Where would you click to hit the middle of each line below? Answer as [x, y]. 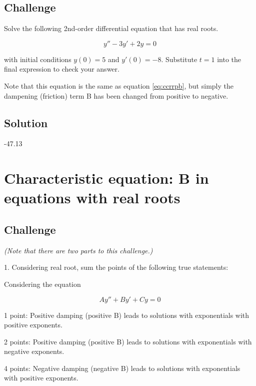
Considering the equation [42, 284]
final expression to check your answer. [62, 69]
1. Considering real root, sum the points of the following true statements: [116, 267]
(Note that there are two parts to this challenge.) [78, 250]
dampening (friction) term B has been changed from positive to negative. [116, 95]
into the [229, 59]
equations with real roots [92, 198]
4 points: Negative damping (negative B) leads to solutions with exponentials [122, 368]
